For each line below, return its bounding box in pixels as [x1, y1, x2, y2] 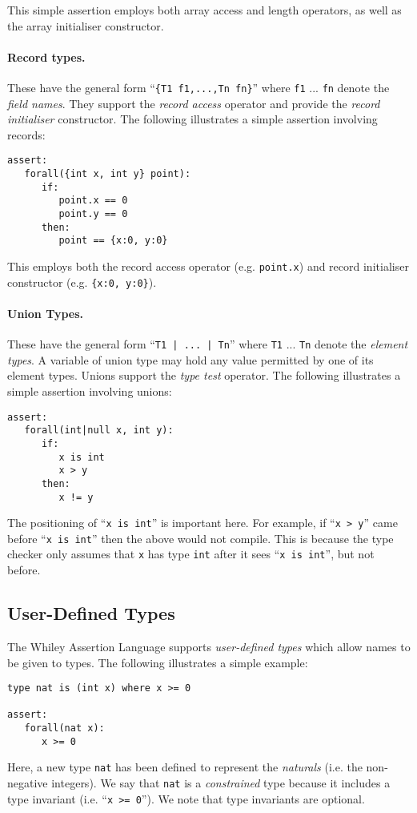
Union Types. [7, 304, 84, 321]
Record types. [7, 48, 86, 65]
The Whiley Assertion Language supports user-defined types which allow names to [7, 638, 411, 654]
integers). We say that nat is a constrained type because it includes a [51, 775, 391, 791]
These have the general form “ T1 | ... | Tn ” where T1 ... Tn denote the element [7, 336, 408, 352]
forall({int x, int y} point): [24, 168, 191, 180]
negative [7, 775, 48, 791]
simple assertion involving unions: [7, 382, 172, 399]
